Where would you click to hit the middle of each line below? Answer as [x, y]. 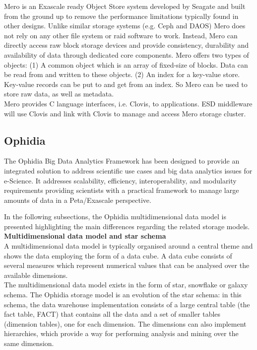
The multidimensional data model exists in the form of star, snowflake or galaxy [126, 285]
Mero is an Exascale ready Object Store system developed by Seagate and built [125, 6]
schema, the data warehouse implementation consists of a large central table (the [127, 304]
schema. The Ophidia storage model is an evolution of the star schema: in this [123, 295]
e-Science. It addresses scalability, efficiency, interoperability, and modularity [120, 180]
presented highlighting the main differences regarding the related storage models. [127, 226]
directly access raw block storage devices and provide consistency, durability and [126, 45]
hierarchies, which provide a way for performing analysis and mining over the [121, 333]
